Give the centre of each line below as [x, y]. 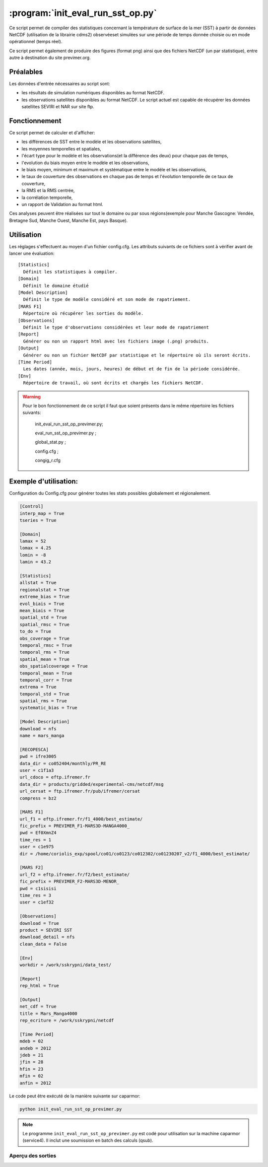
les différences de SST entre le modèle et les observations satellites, [92, 142]
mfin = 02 [32, 1076]
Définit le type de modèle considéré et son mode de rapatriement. [107, 300]
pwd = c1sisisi [38, 888]
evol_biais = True [42, 604]
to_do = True [35, 631]
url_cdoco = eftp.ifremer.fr [55, 777]
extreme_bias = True [44, 597]
